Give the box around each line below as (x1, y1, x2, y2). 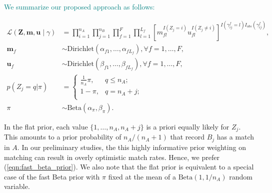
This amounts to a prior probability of (4, 131, 121, 142)
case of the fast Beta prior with (4, 171, 100, 181)
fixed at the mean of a (108, 171, 176, 181)
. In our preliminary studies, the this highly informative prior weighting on (17, 141, 246, 152)
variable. (4, 181, 30, 191)
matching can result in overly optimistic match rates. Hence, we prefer (4, 151, 219, 162)
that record (170, 131, 204, 142)
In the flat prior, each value (4, 121, 88, 131)
